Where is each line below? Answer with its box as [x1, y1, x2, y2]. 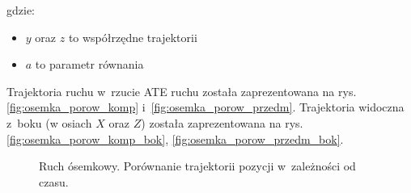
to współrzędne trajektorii [68, 28, 197, 45]
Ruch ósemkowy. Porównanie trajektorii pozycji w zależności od [39, 157, 356, 174]
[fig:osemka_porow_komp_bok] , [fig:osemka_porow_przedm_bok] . [6, 130, 344, 147]
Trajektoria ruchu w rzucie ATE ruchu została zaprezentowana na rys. [6, 82, 357, 99]
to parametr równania [35, 56, 144, 73]
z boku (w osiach [6, 114, 92, 131]
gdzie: [6, 2, 35, 18]
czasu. [39, 173, 69, 190]
